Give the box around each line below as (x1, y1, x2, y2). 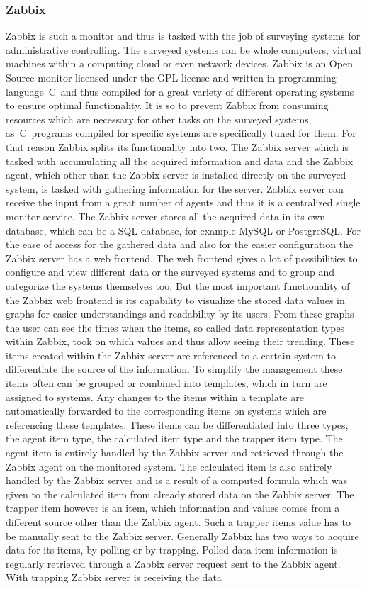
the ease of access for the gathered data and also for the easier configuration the (6, 237, 354, 252)
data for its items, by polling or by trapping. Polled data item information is (6, 542, 338, 557)
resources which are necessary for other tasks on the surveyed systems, (6, 111, 312, 126)
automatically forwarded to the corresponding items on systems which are (6, 403, 327, 418)
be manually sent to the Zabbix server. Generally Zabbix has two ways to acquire (6, 528, 359, 543)
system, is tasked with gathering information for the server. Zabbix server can (6, 181, 344, 196)
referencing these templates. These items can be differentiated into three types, (6, 417, 349, 432)
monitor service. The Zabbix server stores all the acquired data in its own (6, 208, 325, 223)
